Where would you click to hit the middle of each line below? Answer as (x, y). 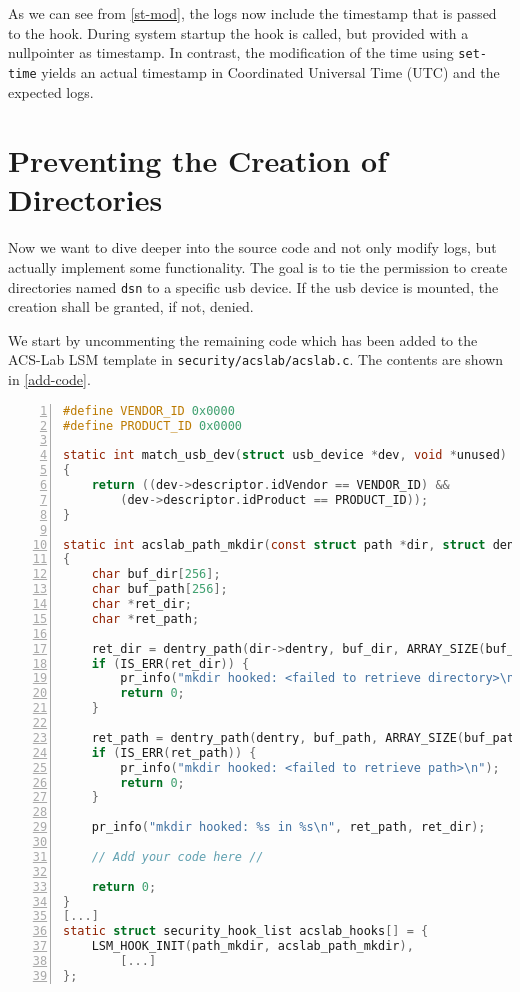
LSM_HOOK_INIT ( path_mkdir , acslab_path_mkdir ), (252, 946)
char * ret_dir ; (141, 604)
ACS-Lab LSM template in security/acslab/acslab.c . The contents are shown (256, 359)
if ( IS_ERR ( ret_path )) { (174, 752)
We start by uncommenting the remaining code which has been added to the (243, 339)
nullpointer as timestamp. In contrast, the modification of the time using (231, 52)
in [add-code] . (49, 379)
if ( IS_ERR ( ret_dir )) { (170, 663)
